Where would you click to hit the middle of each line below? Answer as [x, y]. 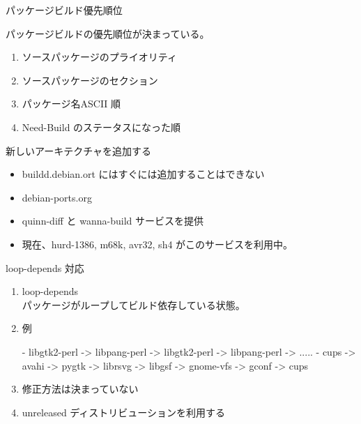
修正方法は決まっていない [80, 389]
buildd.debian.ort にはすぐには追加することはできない [143, 174]
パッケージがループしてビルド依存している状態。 [133, 304]
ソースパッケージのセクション [90, 80]
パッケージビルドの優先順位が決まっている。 [108, 33]
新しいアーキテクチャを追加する [79, 150]
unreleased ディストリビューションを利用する [124, 412]
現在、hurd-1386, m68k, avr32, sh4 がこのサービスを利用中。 [158, 244]
